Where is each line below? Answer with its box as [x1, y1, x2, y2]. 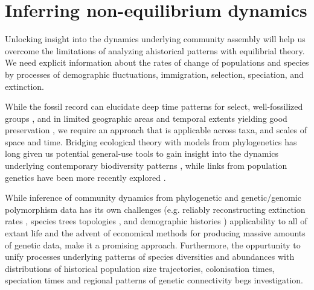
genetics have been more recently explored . [5, 171, 166, 183]
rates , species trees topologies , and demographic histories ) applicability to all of [5, 215, 307, 227]
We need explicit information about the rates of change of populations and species [5, 56, 309, 69]
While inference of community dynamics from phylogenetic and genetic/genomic [5, 191, 301, 204]
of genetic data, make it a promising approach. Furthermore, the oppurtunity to [5, 238, 301, 251]
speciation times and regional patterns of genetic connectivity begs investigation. [5, 274, 303, 286]
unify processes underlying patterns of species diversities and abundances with [5, 250, 295, 263]
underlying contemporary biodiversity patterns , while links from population [5, 159, 287, 172]
